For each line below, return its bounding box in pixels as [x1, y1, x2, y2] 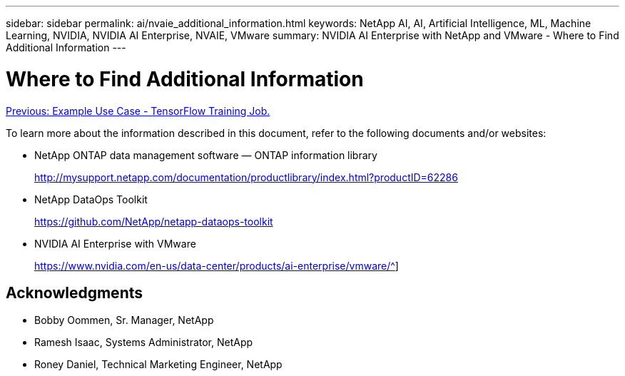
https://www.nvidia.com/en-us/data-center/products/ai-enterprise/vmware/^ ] [34, 259, 399, 272]
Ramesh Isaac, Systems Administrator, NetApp [34, 336, 253, 349]
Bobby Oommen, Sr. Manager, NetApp [34, 314, 214, 327]
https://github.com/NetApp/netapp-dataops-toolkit [34, 215, 273, 228]
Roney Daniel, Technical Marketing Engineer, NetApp [34, 358, 283, 371]
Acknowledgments [6, 283, 143, 302]
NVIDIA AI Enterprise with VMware [34, 237, 196, 250]
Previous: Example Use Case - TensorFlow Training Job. [6, 104, 270, 117]
